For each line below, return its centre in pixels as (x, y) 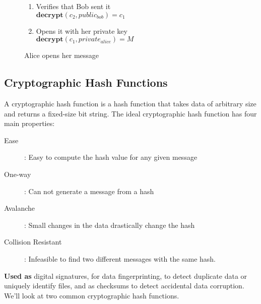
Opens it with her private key (82, 31)
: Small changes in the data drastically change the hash (110, 225)
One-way (18, 174)
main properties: (29, 123)
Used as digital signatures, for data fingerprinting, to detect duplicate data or (126, 276)
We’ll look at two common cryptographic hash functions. (92, 295)
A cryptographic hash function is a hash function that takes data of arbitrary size (130, 103)
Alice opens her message (62, 55)
